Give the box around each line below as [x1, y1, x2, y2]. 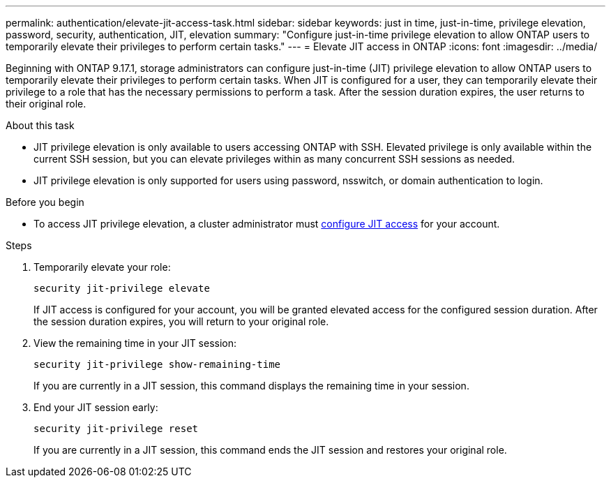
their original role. [6, 98, 86, 110]
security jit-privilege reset [33, 423, 199, 434]
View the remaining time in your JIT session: [33, 337, 237, 349]
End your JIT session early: [33, 401, 158, 413]
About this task [6, 119, 75, 131]
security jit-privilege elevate [33, 283, 210, 294]
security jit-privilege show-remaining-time [33, 359, 281, 370]
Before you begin [6, 196, 84, 208]
